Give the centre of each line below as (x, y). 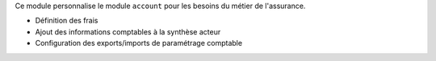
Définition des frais (67, 21)
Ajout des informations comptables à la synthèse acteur (128, 31)
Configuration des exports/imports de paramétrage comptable (138, 43)
